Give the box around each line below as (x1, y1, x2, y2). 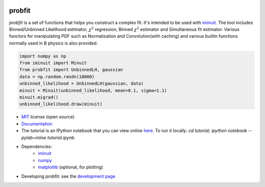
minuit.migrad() (19, 95, 59, 100)
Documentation (21, 121, 53, 127)
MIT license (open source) (21, 114, 75, 120)
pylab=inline (21, 134, 47, 140)
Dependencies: (21, 143, 53, 149)
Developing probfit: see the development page (21, 173, 115, 179)
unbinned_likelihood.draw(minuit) (19, 101, 103, 107)
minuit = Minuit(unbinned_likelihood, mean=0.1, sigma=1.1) (19, 87, 167, 93)
